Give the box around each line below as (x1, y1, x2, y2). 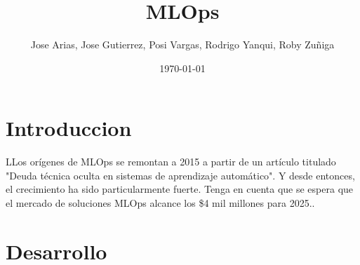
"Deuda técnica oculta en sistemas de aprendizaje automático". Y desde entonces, (6, 168, 355, 182)
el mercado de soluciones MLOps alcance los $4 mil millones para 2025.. (6, 196, 315, 210)
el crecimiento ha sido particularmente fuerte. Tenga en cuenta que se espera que (6, 182, 354, 196)
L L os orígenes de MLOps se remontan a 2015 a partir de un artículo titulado (6, 154, 336, 169)
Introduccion (6, 114, 132, 142)
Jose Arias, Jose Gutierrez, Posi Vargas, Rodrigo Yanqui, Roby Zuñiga (30, 37, 335, 52)
